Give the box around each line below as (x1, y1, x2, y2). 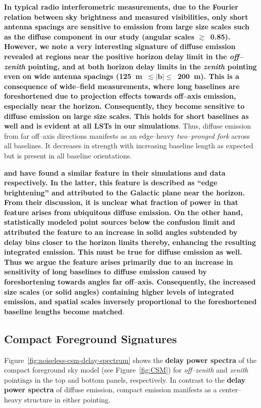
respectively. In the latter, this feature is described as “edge (4, 177, 218, 188)
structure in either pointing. (24, 394, 111, 404)
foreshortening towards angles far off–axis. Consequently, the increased (4, 276, 256, 287)
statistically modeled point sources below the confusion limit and (4, 217, 235, 227)
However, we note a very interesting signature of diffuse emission (4, 41, 236, 52)
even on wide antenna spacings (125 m (4, 71, 142, 81)
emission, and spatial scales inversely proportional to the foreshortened (4, 296, 257, 307)
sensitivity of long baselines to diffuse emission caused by (4, 266, 207, 277)
